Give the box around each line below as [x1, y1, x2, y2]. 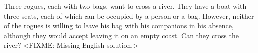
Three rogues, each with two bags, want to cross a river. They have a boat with [4, 1, 247, 11]
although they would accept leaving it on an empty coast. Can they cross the [4, 30, 239, 40]
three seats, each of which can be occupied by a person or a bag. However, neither [4, 10, 254, 21]
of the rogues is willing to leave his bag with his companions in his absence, [4, 20, 234, 31]
